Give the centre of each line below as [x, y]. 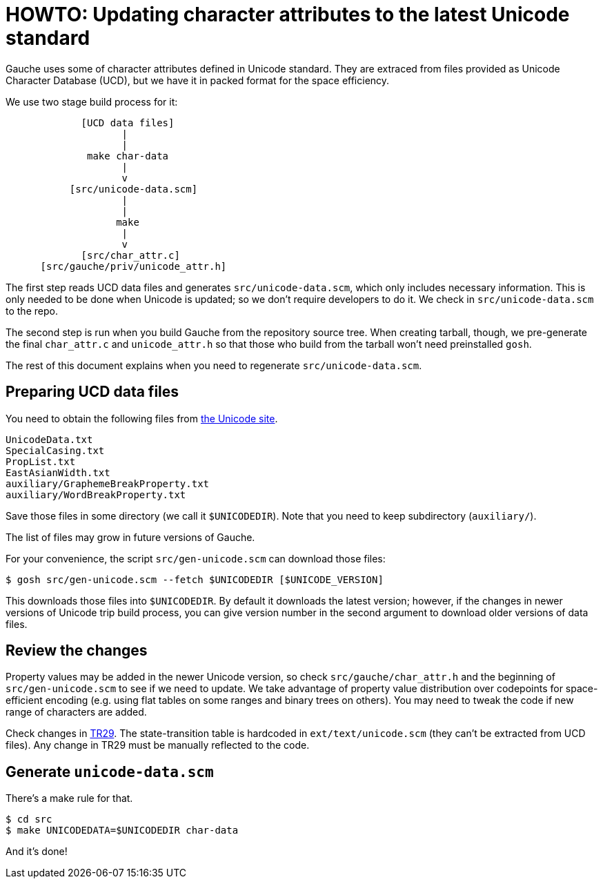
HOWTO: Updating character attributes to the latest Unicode [288, 14]
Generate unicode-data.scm [110, 772]
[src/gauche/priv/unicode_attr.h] [134, 266]
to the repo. [32, 311]
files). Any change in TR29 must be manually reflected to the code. [158, 745]
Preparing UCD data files [92, 392]
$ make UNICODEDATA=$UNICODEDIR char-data [122, 831]
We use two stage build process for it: [92, 101]
